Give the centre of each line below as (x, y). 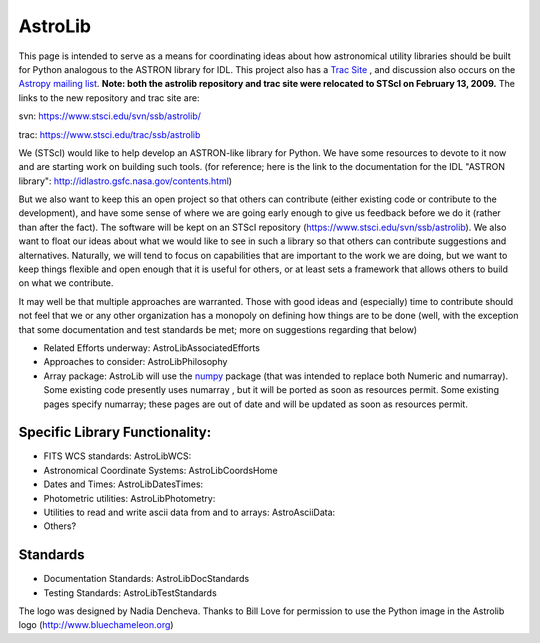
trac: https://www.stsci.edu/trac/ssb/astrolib (109, 134)
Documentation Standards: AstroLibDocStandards (146, 579)
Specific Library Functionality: (115, 432)
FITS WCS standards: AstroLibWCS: (117, 456)
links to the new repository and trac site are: (109, 97)
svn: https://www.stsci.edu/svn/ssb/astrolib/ (110, 116)
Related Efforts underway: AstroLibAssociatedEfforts (151, 347)
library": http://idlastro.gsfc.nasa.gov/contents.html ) (125, 181)
